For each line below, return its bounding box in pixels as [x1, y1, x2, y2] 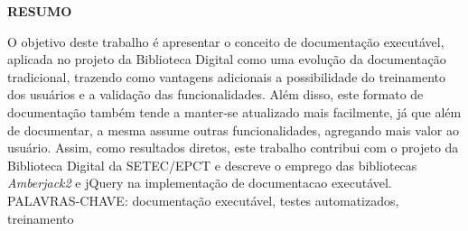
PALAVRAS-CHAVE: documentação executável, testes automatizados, [7, 190, 399, 209]
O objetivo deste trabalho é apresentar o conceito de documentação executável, [7, 32, 445, 51]
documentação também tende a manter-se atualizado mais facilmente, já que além [7, 102, 462, 121]
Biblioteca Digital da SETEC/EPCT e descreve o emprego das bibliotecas [7, 155, 417, 174]
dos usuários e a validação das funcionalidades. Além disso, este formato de [7, 85, 424, 104]
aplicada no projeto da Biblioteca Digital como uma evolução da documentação [7, 50, 446, 69]
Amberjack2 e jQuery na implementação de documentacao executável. [7, 173, 392, 192]
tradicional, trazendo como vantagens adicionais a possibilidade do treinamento [7, 67, 445, 86]
